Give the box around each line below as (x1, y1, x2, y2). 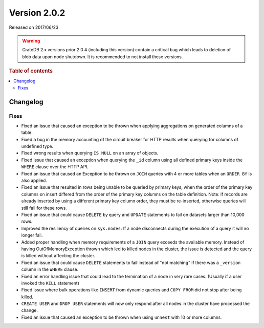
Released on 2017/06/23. (9, 24, 60, 30)
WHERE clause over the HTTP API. (21, 164, 88, 170)
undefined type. (21, 143, 54, 149)
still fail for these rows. (21, 205, 67, 211)
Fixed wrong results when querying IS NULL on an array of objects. (21, 150, 158, 156)
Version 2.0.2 (9, 7, 66, 18)
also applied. (21, 177, 47, 183)
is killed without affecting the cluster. (21, 253, 95, 259)
